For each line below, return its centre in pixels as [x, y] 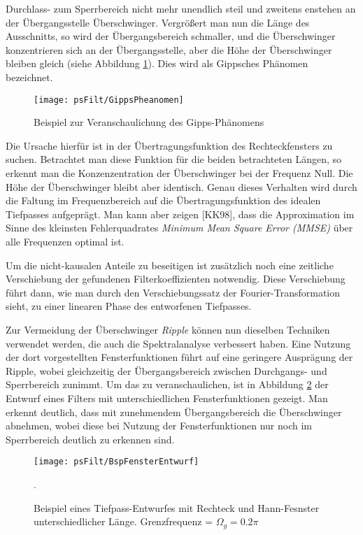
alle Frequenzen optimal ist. [65, 241]
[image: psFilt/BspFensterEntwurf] [116, 462]
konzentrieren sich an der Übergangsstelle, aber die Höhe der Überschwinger [169, 49]
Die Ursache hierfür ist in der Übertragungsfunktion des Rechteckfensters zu [169, 145]
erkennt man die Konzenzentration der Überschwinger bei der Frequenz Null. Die [179, 173]
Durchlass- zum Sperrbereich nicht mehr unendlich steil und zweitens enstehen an [181, 8]
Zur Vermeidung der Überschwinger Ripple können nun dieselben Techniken [168, 329]
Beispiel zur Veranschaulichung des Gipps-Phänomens [149, 122]
